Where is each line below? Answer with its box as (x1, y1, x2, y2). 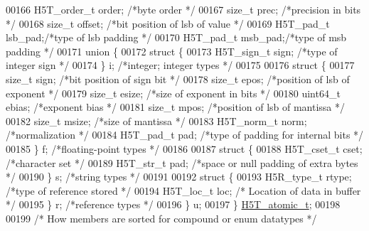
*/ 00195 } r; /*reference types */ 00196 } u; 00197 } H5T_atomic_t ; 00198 (6, 197, 341, 212)
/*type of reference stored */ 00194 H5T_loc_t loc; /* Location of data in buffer (6, 183, 361, 198)
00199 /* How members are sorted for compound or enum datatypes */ (6, 210, 317, 225)
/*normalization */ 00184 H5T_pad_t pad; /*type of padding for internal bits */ (6, 127, 364, 142)
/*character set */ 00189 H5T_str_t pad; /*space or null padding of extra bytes (6, 155, 358, 170)
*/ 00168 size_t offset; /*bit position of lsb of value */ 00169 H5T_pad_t (6, 16, 330, 31)
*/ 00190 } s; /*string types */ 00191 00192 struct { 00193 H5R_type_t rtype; (6, 169, 352, 184)
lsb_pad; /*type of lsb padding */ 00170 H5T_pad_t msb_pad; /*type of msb (6, 30, 347, 45)
